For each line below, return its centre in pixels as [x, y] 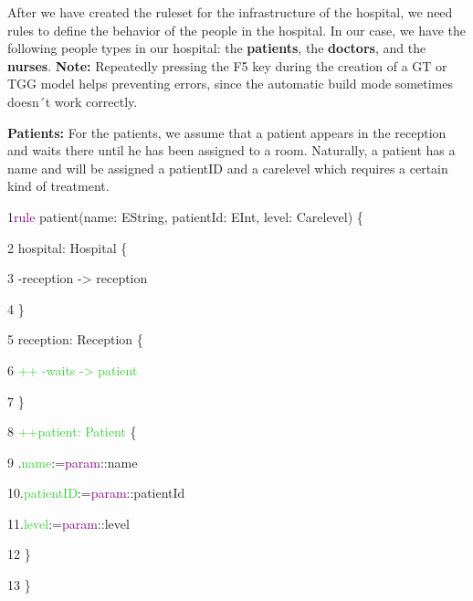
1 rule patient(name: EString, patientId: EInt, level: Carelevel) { [185, 216]
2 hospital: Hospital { [68, 247]
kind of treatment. [58, 186]
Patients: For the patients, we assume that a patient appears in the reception [227, 132]
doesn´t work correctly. [73, 101]
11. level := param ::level [68, 523]
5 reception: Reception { [75, 339]
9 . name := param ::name [73, 462]
